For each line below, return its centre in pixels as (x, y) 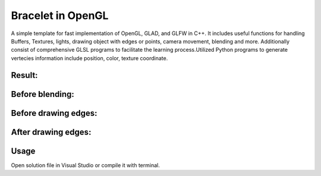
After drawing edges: (51, 132)
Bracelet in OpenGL (60, 15)
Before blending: (43, 94)
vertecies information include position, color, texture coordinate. (89, 58)
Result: (24, 75)
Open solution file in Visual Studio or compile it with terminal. (85, 165)
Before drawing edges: (54, 113)
